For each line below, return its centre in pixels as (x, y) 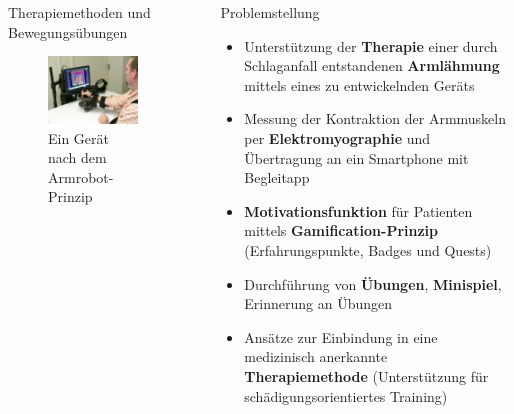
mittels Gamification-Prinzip (341, 230)
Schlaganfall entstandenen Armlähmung (372, 65)
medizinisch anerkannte (316, 356)
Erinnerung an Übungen (318, 303)
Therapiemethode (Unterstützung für (366, 375)
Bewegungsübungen (68, 31)
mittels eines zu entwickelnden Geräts (359, 84)
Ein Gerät (79, 137)
